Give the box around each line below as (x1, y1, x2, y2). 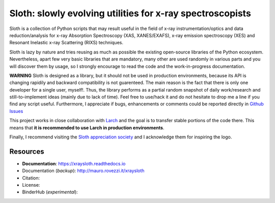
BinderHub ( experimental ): (22, 189, 78, 195)
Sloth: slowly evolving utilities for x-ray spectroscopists (9, 8, 252, 19)
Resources (9, 147, 44, 156)
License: (22, 182, 40, 188)
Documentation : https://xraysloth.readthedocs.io (22, 160, 126, 166)
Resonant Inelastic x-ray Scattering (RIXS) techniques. (9, 40, 123, 46)
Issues (9, 108, 23, 114)
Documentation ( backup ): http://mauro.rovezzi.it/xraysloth (22, 168, 145, 174)
